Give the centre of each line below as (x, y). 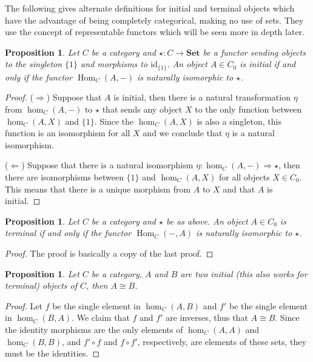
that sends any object (142, 109)
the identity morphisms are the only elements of (94, 329)
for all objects (244, 176)
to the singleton (34, 64)
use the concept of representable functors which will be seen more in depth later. (155, 32)
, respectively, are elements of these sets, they (222, 341)
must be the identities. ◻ (52, 353)
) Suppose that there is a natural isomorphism (107, 165)
